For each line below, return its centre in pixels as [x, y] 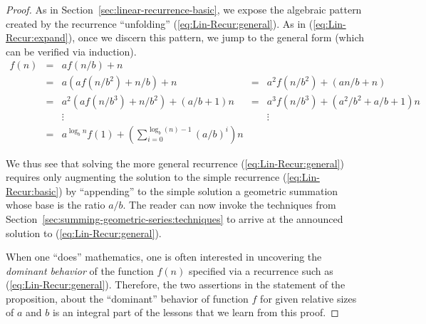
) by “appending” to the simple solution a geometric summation [198, 190]
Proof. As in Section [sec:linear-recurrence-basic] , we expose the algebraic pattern [184, 9]
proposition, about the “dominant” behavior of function [127, 298]
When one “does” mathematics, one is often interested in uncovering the [164, 257]
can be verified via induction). [71, 51]
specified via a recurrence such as [261, 270]
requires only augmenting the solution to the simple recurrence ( [146, 177]
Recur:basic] [32, 190]
